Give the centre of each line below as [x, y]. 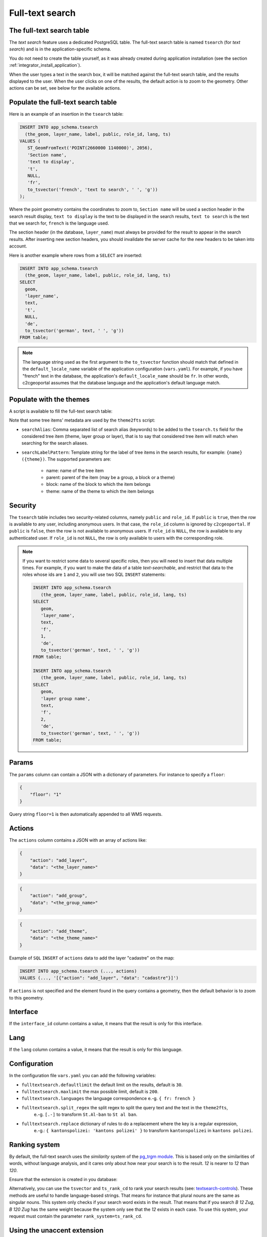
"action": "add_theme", [59, 931]
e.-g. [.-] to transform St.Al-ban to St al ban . [86, 1115]
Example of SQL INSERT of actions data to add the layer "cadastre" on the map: [92, 958]
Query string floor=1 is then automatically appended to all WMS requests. [86, 814]
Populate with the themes [49, 399]
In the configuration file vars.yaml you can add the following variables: [83, 1076]
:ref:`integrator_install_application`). [45, 65]
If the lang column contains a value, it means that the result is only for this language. [96, 1049]
